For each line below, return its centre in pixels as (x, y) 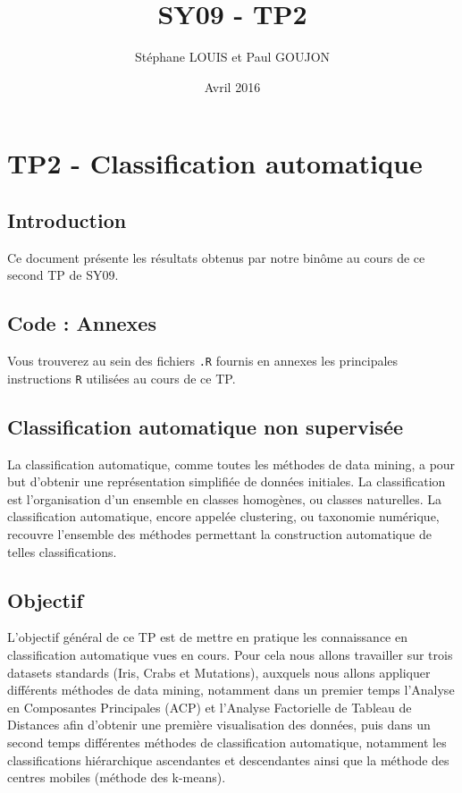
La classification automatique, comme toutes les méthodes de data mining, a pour (231, 464)
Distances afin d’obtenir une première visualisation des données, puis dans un (219, 725)
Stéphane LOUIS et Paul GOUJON (232, 57)
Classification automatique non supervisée (206, 426)
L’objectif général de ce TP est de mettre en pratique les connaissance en (207, 637)
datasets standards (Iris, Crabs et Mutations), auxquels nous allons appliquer (219, 672)
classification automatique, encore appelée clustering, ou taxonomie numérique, (223, 516)
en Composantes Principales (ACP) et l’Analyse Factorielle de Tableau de (210, 707)
